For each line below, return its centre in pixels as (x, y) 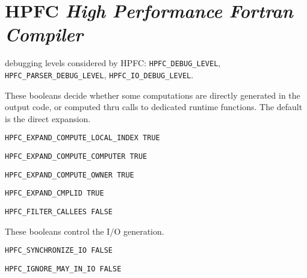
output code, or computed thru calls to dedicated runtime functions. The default (154, 107)
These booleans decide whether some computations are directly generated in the (153, 95)
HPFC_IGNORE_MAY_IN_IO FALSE (63, 269)
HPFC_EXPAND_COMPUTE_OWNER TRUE (70, 175)
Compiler (44, 34)
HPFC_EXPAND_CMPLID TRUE (54, 193)
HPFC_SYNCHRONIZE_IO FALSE (59, 251)
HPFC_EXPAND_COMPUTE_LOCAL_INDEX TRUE (82, 138)
